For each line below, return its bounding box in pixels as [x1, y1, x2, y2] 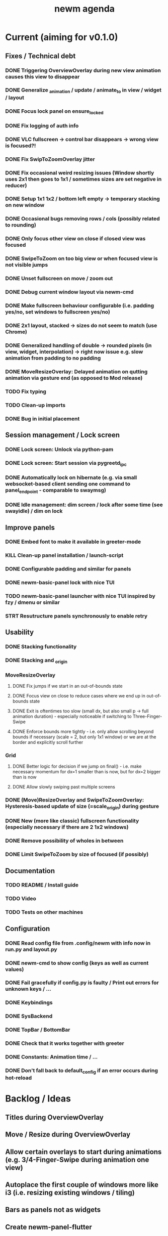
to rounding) [5, 222, 36, 229]
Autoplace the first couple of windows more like [5, 1180, 158, 1189]
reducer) [5, 182, 27, 189]
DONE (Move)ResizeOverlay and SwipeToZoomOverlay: [5, 797, 144, 804]
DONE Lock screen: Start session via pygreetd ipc [5, 459, 127, 468]
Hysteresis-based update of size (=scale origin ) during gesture [5, 803, 159, 811]
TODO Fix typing [5, 388, 47, 395]
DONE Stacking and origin [5, 657, 68, 665]
